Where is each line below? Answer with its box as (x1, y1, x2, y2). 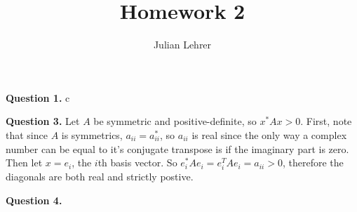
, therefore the (282, 155, 344, 170)
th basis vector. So (97, 155, 177, 170)
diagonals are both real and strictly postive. (6, 169, 194, 184)
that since (6, 127, 48, 142)
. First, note (300, 114, 352, 128)
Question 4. (6, 192, 62, 207)
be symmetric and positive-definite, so (93, 114, 257, 128)
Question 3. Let (6, 114, 80, 128)
